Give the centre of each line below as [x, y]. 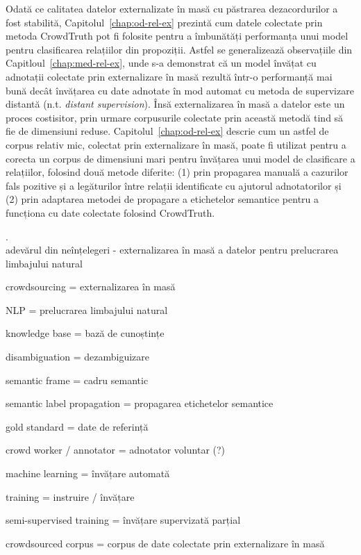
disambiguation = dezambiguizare [78, 357]
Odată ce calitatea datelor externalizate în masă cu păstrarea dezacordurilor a [172, 8]
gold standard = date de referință [77, 426]
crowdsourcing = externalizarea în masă [91, 287]
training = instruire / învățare [70, 496]
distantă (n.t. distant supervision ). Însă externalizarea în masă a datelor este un [175, 104]
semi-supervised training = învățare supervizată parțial [123, 520]
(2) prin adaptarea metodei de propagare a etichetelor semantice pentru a [162, 199]
